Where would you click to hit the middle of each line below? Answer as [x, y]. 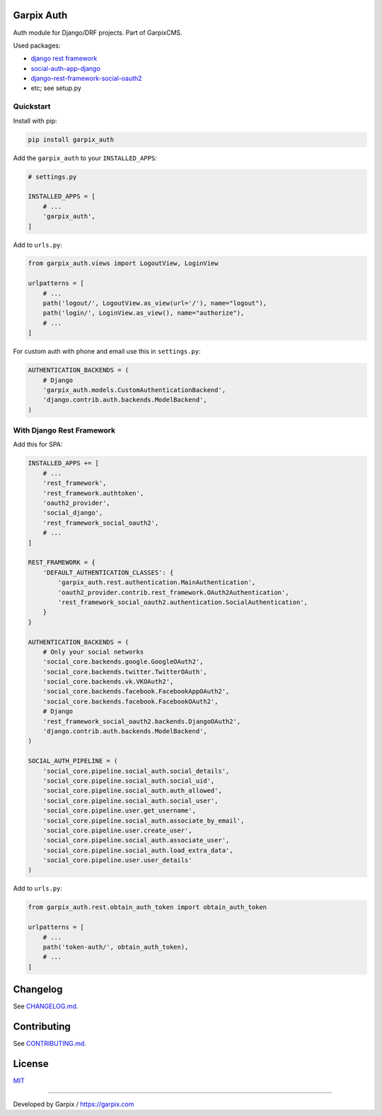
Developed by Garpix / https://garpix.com [74, 1104]
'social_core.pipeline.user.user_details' [117, 860]
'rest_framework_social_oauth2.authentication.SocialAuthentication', [183, 602]
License [31, 1064]
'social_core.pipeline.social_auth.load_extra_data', [138, 850]
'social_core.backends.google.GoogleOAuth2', [123, 662]
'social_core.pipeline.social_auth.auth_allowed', [132, 791]
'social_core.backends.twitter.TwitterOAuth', [125, 671]
